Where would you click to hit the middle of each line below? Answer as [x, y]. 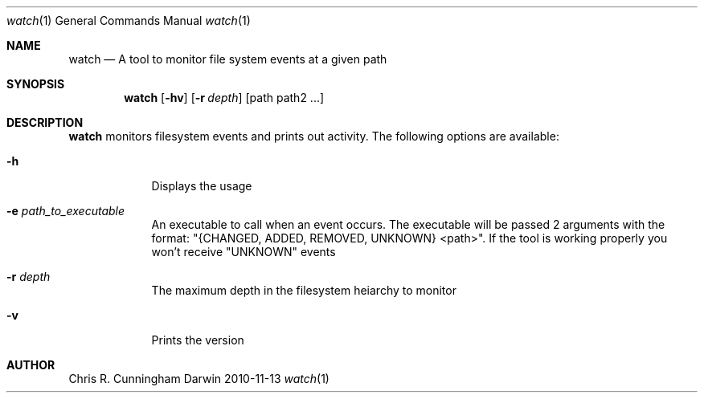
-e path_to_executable [66, 211]
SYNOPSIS [36, 84]
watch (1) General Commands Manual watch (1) [129, 20]
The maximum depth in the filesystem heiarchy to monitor [304, 290]
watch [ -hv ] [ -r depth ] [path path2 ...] [224, 98]
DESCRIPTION [45, 122]
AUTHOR [31, 365]
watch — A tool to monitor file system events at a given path [228, 59]
